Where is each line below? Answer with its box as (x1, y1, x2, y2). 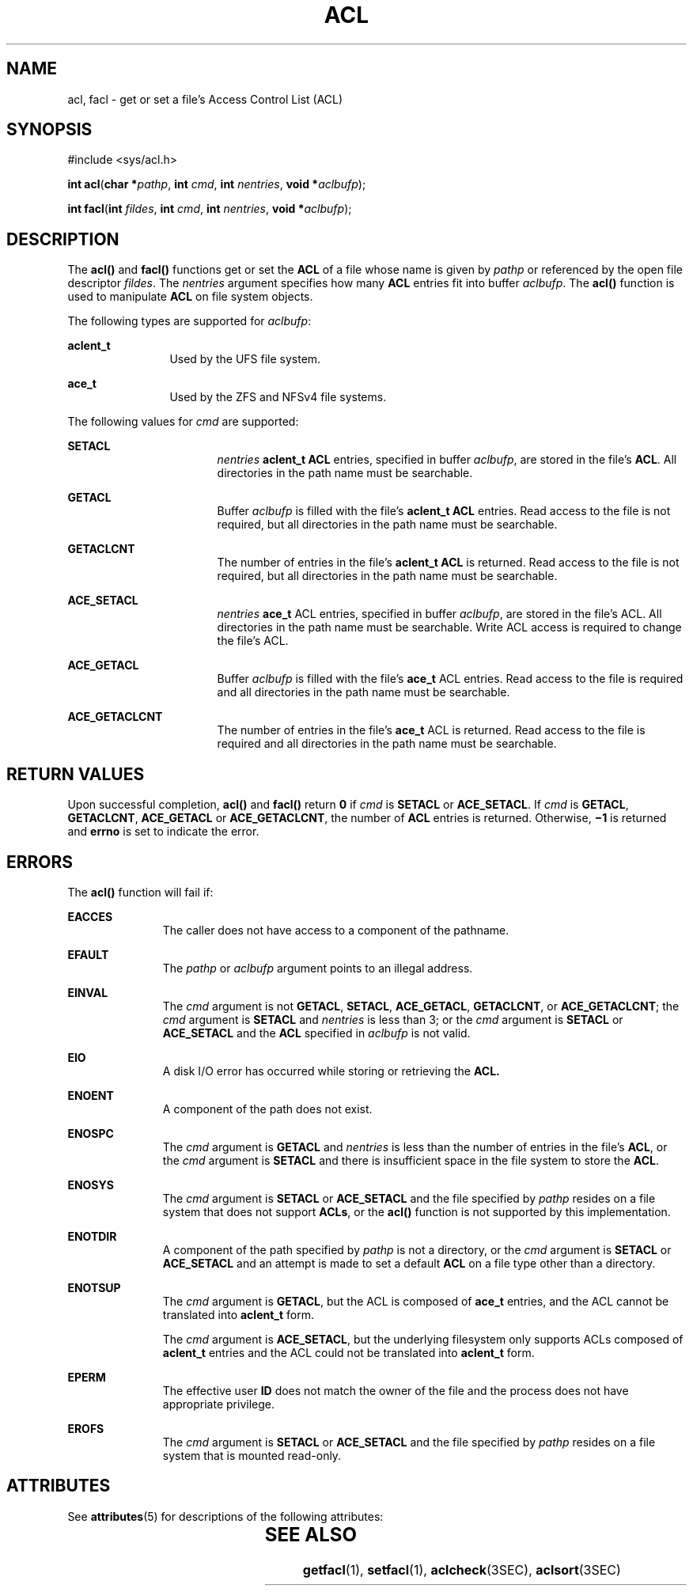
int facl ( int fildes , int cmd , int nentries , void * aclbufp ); (67, 202, 352, 216)
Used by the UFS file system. (169, 352, 321, 366)
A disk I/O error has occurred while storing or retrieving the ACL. (162, 1063, 500, 1078)
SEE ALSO (264, 1522, 358, 1546)
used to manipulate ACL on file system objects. (67, 290, 313, 304)
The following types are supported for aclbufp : (67, 314, 312, 328)
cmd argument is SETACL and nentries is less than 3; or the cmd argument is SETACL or (162, 1012, 623, 1026)
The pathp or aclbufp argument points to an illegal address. (162, 961, 473, 975)
